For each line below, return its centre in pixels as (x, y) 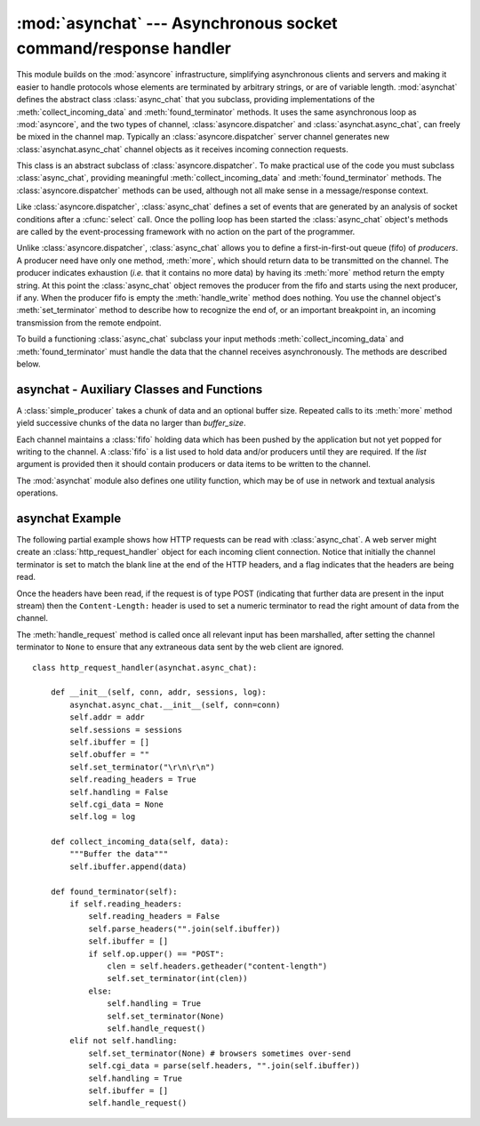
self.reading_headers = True (133, 780)
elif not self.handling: (124, 1041)
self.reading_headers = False (154, 917)
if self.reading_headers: (126, 904)
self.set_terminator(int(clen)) (177, 979)
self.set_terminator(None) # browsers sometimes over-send (220, 1053)
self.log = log (103, 817)
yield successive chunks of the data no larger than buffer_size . (131, 423)
